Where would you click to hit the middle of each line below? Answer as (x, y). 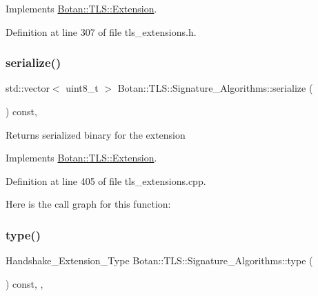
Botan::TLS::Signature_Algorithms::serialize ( (215, 88)
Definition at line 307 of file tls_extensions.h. (101, 31)
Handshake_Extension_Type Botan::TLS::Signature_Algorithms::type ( (159, 260)
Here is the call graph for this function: (88, 204)
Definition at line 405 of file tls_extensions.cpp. (106, 180)
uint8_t (82, 88)
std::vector (28, 88)
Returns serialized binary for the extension (96, 134)
